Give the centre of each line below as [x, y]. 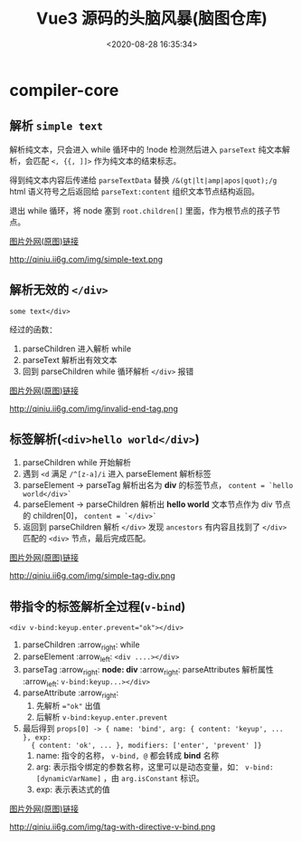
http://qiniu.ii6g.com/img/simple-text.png [86, 259]
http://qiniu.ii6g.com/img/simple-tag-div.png [92, 576]
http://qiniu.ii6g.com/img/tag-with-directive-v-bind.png [113, 827]
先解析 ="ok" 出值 [68, 706]
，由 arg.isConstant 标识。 [154, 779]
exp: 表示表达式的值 [73, 789]
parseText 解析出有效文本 [70, 359]
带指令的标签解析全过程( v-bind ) [98, 606]
